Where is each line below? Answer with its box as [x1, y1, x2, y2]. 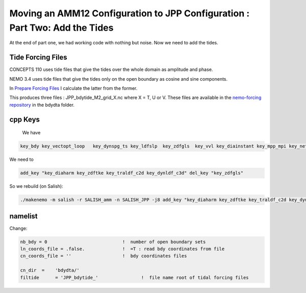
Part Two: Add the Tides [9, 22, 114, 33]
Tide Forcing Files [9, 53, 67, 62]
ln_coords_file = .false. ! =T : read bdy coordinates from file [20, 246, 225, 252]
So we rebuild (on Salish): [9, 183, 63, 189]
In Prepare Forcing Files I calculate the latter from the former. [9, 85, 138, 91]
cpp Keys [9, 115, 40, 124]
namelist [9, 212, 38, 221]
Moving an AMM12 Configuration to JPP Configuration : [9, 8, 250, 19]
